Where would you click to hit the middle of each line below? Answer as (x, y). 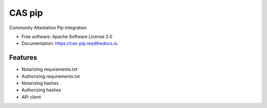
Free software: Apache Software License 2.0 (67, 36)
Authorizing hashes (41, 90)
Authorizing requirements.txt (51, 76)
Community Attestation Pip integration (48, 28)
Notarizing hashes (40, 83)
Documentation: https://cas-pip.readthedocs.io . (70, 43)
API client (31, 97)
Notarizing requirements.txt (49, 70)
